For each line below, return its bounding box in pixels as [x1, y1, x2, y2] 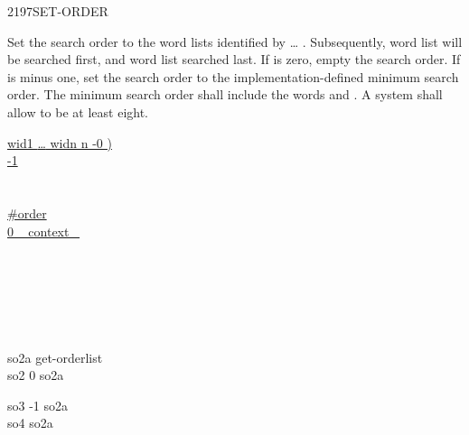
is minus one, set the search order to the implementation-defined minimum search [7, 67, 459, 86]
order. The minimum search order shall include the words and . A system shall [7, 85, 443, 104]
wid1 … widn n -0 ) [7, 133, 112, 152]
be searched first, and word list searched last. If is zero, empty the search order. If [7, 50, 461, 69]
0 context [7, 221, 70, 240]
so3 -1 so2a [7, 395, 69, 414]
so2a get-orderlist [7, 347, 103, 366]
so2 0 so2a [7, 366, 64, 384]
